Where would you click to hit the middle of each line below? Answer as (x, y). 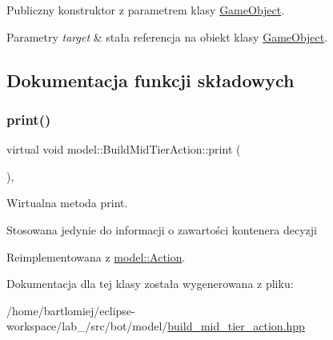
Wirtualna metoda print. (67, 203)
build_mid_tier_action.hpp (236, 326)
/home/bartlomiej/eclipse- (71, 310)
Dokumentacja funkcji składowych (150, 80)
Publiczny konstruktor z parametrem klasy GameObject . (146, 10)
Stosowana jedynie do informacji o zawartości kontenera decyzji (162, 229)
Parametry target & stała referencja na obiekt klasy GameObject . (167, 36)
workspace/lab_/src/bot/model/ (87, 326)
